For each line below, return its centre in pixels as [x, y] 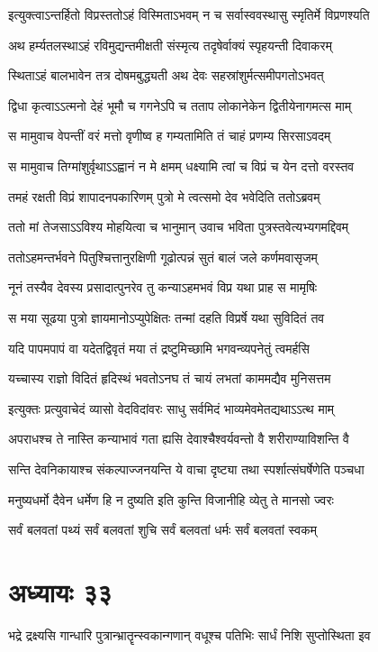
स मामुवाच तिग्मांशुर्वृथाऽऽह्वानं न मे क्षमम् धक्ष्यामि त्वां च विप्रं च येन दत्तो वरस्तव [181, 165]
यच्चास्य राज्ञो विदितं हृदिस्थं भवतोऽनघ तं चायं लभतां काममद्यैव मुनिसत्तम [170, 378]
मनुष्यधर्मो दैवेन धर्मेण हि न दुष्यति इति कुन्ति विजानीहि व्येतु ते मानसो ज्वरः [171, 499]
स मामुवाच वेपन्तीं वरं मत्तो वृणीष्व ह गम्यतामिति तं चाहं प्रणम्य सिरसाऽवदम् [170, 136]
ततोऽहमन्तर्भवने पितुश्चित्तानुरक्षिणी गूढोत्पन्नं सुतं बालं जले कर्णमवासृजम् [163, 257]
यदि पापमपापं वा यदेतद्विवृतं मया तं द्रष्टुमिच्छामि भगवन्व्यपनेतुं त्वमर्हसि [159, 348]
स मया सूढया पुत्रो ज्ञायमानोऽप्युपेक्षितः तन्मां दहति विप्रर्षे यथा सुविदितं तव [166, 317]
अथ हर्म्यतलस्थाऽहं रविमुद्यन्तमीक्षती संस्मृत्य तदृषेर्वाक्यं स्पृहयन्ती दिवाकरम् [170, 45]
